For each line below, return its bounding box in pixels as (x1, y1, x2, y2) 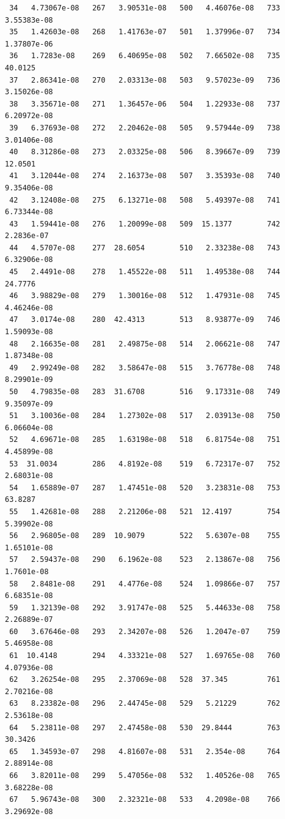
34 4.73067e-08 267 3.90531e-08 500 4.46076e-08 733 (9, 4, 281, 12)
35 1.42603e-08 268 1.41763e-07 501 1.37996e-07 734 (9, 28, 281, 37)
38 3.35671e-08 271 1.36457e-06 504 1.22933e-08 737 (9, 99, 281, 108)
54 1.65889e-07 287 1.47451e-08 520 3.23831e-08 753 (9, 483, 281, 492)
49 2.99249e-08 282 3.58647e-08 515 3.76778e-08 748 (9, 363, 281, 372)
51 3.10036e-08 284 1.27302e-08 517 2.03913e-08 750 (9, 411, 281, 421)
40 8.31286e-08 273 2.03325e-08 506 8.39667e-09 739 (9, 148, 281, 157)
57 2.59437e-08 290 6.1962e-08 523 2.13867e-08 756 (9, 555, 281, 564)
